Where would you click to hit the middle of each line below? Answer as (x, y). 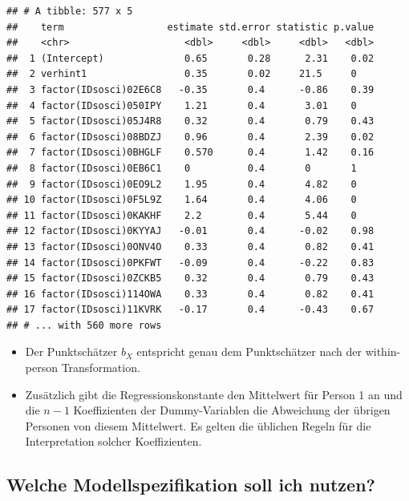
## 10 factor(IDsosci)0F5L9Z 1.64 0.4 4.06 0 (182, 200)
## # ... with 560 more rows (84, 325)
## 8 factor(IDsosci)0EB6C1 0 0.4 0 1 (182, 168)
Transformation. (101, 368)
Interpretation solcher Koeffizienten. (113, 441)
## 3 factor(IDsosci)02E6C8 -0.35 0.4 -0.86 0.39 (190, 89)
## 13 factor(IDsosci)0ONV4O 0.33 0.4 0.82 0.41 (190, 246)
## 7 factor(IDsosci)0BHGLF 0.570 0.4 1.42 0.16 (190, 153)
